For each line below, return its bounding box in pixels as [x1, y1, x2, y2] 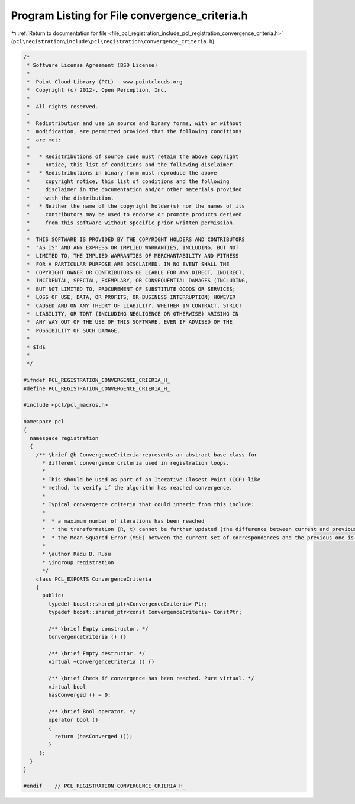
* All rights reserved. [27, 104, 99, 110]
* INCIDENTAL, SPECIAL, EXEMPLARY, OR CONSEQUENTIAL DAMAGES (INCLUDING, [27, 277, 248, 284]
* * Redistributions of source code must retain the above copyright [27, 153, 239, 160]
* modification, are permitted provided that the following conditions [27, 128, 242, 135]
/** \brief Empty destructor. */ [48, 650, 146, 657]
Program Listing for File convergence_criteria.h [11, 9, 248, 22]
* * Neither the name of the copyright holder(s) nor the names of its [27, 202, 246, 210]
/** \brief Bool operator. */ [48, 708, 136, 715]
